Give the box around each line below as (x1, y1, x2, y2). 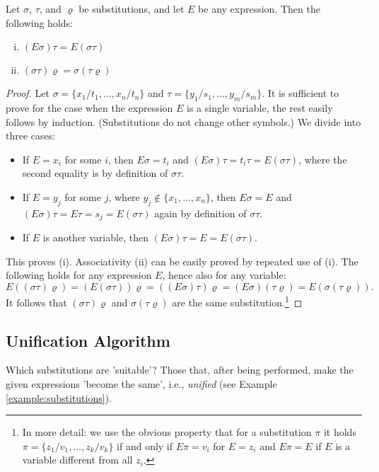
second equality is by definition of (22, 166, 168, 180)
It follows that (6, 294, 67, 309)
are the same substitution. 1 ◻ (172, 292, 303, 309)
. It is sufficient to (262, 86, 339, 100)
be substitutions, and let (78, 1, 185, 16)
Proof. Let (6, 86, 49, 100)
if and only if (117, 438, 173, 453)
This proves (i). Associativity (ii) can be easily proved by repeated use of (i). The (6, 253, 358, 268)
